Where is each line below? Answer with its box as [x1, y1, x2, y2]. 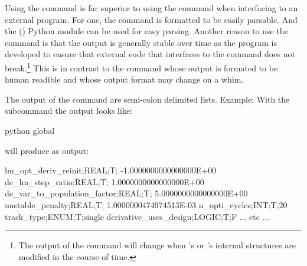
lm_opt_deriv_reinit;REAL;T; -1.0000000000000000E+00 [5, 164, 217, 176]
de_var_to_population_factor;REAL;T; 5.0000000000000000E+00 [5, 187, 248, 199]
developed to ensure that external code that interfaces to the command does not [5, 48, 295, 60]
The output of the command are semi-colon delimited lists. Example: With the [5, 93, 290, 105]
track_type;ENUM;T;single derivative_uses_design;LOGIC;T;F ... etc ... [5, 210, 270, 222]
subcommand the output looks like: [5, 104, 133, 117]
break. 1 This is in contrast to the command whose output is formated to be [5, 60, 278, 74]
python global [5, 124, 55, 136]
